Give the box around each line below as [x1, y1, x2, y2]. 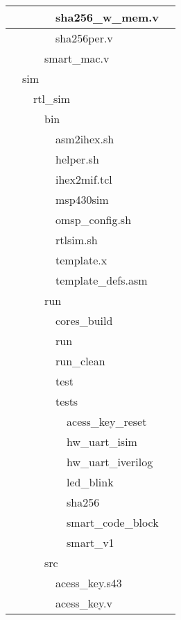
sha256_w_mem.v [55, 9, 160, 25]
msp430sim [55, 191, 109, 207]
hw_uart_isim [67, 434, 137, 450]
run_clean [55, 353, 105, 369]
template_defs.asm [55, 272, 148, 288]
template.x [55, 252, 107, 268]
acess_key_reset [67, 413, 147, 429]
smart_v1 [67, 534, 114, 550]
